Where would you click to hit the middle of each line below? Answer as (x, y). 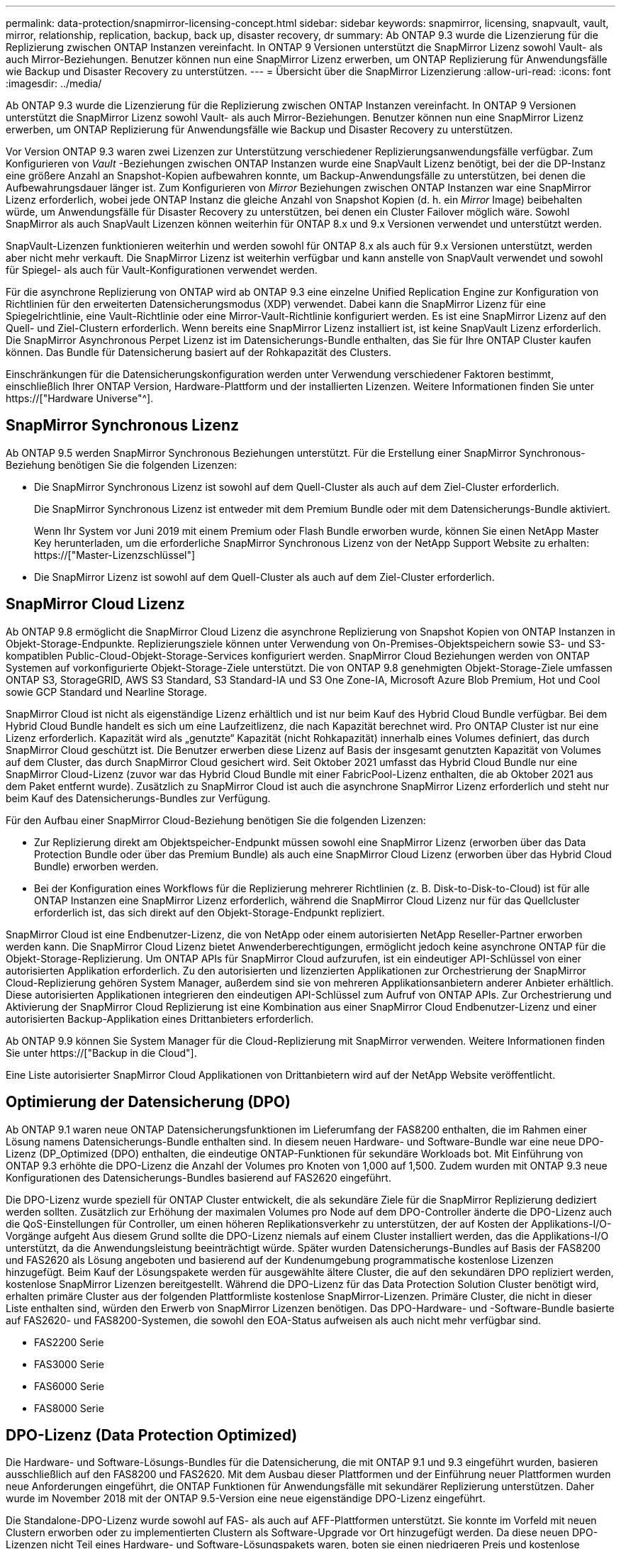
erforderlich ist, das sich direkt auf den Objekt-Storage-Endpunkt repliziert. (209, 912)
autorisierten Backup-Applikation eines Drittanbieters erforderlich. (160, 1018)
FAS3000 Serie (69, 1364)
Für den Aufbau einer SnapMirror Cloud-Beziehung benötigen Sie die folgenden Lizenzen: (216, 820)
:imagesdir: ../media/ (54, 83)
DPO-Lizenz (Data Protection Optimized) (152, 1435)
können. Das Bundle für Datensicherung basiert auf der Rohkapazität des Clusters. (198, 352)
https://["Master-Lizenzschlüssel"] (115, 555)
